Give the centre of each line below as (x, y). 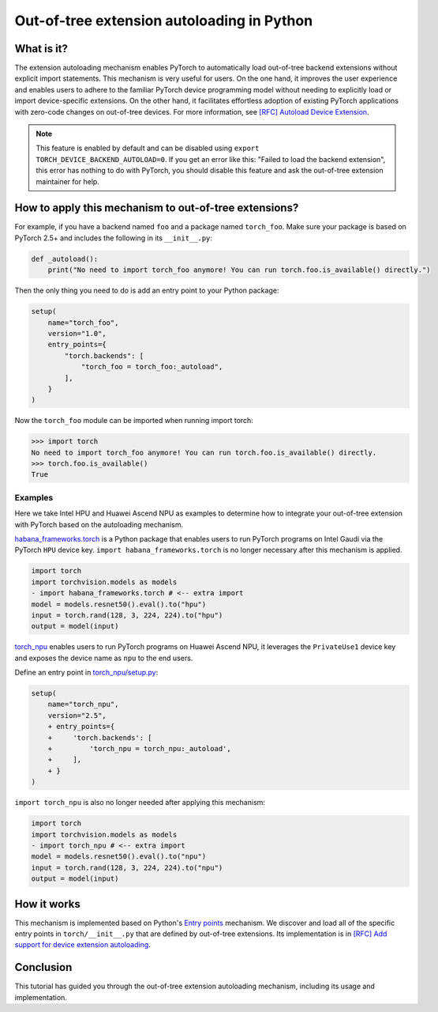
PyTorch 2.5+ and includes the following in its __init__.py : (114, 238)
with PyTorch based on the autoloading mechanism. (99, 524)
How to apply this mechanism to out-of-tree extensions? (157, 208)
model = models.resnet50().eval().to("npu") (119, 857)
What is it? (41, 49)
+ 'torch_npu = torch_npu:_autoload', (140, 749)
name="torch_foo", (83, 323)
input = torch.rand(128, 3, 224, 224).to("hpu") (127, 615)
